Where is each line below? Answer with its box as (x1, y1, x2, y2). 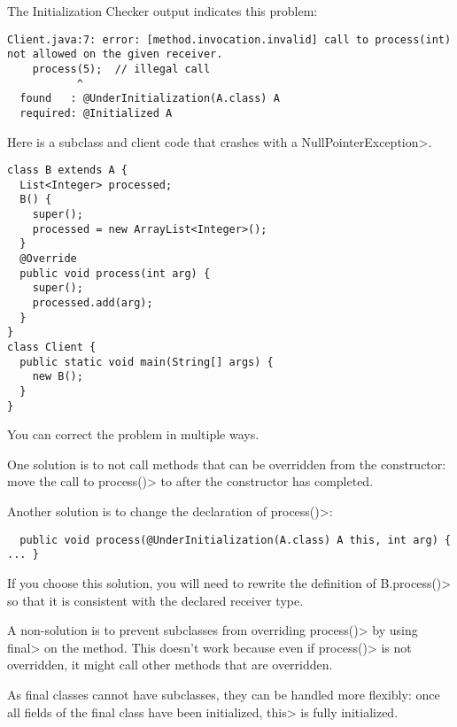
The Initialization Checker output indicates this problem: (7, 2, 318, 19)
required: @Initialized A (19, 106, 173, 120)
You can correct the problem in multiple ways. (7, 425, 259, 444)
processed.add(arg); (32, 297, 153, 310)
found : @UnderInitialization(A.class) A (19, 92, 280, 105)
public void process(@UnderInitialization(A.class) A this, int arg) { (19, 533, 452, 546)
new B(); (32, 370, 83, 383)
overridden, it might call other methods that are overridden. (7, 655, 333, 674)
